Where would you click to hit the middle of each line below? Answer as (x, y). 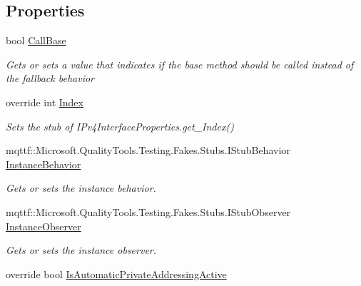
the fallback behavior (50, 78)
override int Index (45, 102)
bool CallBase (36, 40)
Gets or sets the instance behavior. (81, 188)
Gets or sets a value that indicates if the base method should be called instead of (180, 64)
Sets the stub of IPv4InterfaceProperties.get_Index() (120, 126)
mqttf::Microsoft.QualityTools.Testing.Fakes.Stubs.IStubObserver (148, 211)
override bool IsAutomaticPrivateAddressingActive (116, 274)
